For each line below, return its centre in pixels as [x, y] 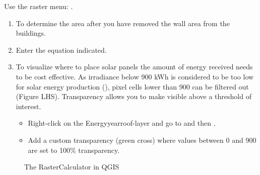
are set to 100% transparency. [74, 150]
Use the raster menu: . [39, 6]
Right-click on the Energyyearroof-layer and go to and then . [122, 123]
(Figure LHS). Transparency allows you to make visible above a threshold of [134, 96]
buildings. [31, 33]
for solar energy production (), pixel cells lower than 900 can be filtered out [132, 86]
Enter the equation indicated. [61, 50]
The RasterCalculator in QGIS [72, 167]
